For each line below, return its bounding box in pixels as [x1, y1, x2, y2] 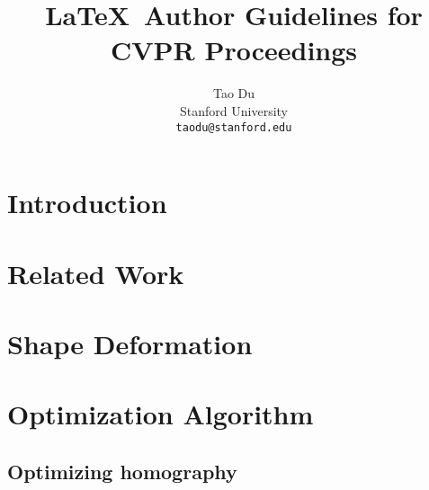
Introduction [7, 184, 167, 221]
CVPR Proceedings [110, 31, 358, 68]
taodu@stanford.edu [175, 120, 292, 134]
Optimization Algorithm [7, 396, 314, 432]
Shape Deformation [7, 325, 253, 361]
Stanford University [180, 101, 288, 120]
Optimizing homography [7, 457, 237, 485]
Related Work [7, 254, 184, 291]
